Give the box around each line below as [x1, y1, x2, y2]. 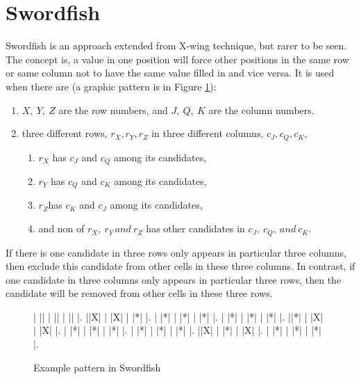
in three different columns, [151, 126, 264, 140]
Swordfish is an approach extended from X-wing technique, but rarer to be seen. [6, 38, 347, 53]
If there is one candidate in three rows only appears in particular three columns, [6, 245, 346, 259]
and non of [38, 221, 85, 236]
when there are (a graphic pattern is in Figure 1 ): [6, 79, 217, 93]
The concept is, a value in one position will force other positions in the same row [6, 51, 349, 66]
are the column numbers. [208, 102, 314, 117]
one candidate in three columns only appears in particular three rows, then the [6, 272, 342, 287]
